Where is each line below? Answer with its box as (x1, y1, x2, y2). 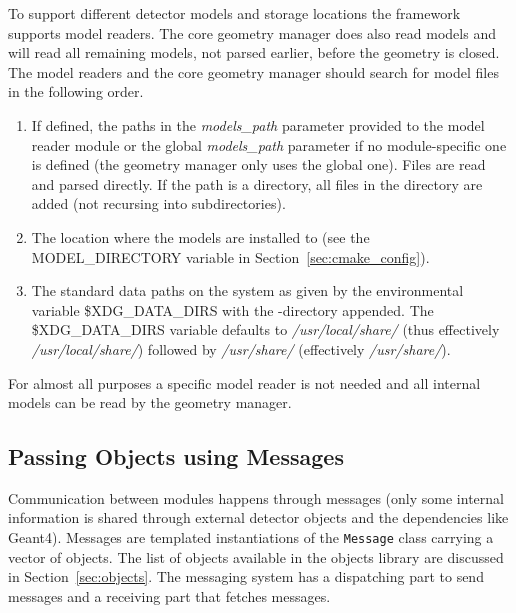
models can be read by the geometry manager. (8, 392, 292, 413)
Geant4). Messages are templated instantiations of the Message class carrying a (8, 527, 494, 548)
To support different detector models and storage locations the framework (8, 3, 461, 23)
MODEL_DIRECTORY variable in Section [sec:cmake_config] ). (31, 246, 430, 267)
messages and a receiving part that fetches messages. (8, 585, 331, 606)
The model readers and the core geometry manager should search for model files (8, 61, 499, 82)
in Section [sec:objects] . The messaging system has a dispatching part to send (8, 566, 484, 587)
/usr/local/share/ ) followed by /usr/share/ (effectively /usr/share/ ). (31, 338, 451, 359)
